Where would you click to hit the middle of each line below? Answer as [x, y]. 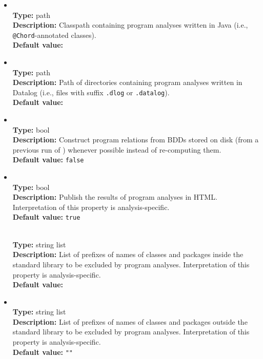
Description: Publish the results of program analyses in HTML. [115, 197]
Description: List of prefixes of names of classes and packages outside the [130, 321]
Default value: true [46, 217]
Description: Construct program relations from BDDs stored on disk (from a [136, 140]
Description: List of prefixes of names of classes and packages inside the [128, 254]
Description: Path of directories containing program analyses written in [127, 82]
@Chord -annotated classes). [54, 35]
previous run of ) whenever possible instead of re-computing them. [117, 149]
